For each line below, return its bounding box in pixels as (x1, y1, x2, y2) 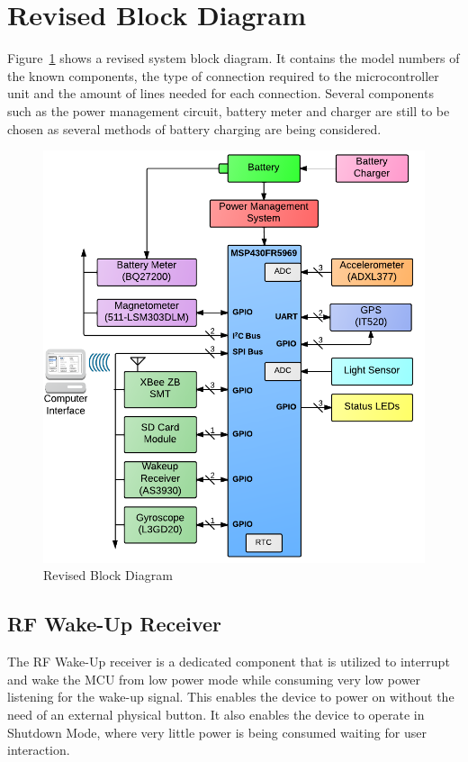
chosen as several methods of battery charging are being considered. (7, 119, 382, 138)
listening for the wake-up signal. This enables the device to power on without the (7, 687, 454, 706)
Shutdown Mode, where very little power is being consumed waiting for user (7, 722, 427, 741)
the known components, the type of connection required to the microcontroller (7, 66, 439, 85)
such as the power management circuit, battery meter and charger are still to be (7, 101, 450, 120)
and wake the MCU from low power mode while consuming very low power (7, 669, 421, 688)
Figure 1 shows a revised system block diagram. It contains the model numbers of (7, 49, 460, 68)
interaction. (7, 740, 70, 759)
